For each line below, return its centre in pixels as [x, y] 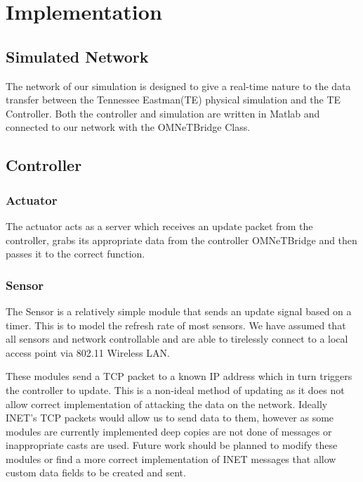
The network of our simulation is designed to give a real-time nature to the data [178, 85]
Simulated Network [77, 56]
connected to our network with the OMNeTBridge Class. [128, 127]
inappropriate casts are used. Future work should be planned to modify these [172, 445]
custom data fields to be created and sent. [96, 473]
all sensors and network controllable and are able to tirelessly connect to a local [177, 339]
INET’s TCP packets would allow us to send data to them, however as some [170, 418]
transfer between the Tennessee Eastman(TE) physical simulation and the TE [173, 100]
